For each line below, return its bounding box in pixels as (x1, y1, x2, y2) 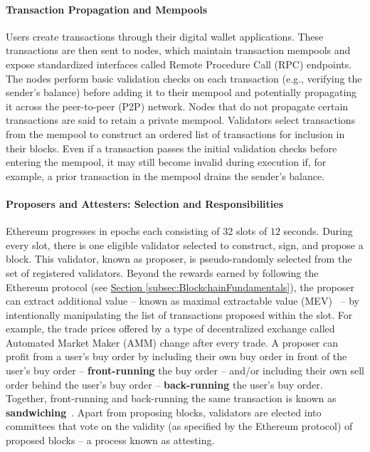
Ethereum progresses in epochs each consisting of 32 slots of (6, 224, 268, 238)
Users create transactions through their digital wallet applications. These (6, 28, 324, 43)
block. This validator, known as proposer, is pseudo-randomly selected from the (6, 251, 352, 266)
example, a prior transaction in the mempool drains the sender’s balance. (6, 168, 325, 183)
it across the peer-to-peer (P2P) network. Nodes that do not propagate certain (6, 98, 349, 113)
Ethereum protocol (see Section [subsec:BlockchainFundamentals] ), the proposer (6, 279, 354, 294)
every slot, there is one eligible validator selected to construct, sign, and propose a (6, 237, 364, 252)
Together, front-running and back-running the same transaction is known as (6, 391, 337, 406)
